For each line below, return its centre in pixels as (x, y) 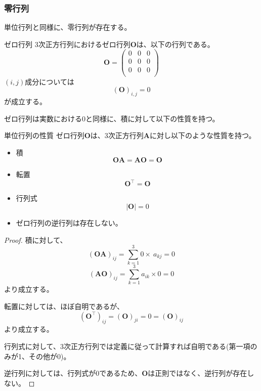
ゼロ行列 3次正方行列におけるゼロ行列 (67, 44)
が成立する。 (25, 101)
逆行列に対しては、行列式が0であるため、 (73, 373)
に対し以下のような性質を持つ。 (203, 135)
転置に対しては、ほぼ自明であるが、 (64, 306)
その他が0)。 (50, 356)
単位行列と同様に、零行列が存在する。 (68, 27)
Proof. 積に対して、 (36, 240)
